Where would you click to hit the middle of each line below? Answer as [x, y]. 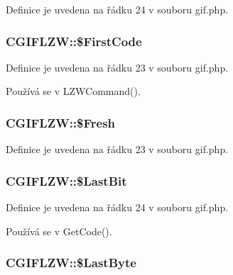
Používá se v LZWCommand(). [73, 91]
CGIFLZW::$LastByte [71, 263]
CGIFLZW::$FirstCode [74, 41]
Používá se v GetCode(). [59, 231]
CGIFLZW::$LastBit [66, 180]
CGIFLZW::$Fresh [61, 122]
